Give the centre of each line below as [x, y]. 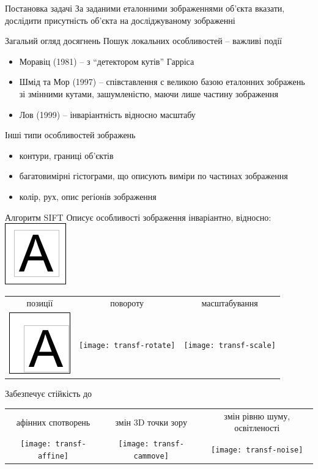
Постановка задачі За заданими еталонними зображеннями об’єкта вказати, [145, 8]
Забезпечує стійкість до [49, 393]
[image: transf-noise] [257, 450]
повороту [127, 303]
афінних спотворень [53, 422]
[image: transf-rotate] [127, 345]
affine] [53, 456]
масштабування [230, 303]
